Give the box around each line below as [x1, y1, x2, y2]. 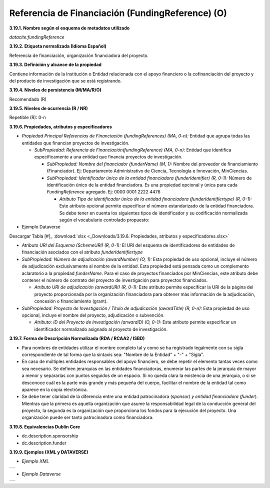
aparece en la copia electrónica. [21, 386, 88, 392]
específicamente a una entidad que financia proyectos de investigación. [34, 154, 182, 160]
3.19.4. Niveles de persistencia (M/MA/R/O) [9, 87, 102, 93]
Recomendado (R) [9, 96, 47, 102]
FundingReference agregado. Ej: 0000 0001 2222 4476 [46, 189, 161, 195]
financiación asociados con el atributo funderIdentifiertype [21, 249, 143, 255]
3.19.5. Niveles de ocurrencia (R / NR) [9, 105, 88, 111]
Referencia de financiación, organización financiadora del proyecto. [9, 52, 149, 58]
